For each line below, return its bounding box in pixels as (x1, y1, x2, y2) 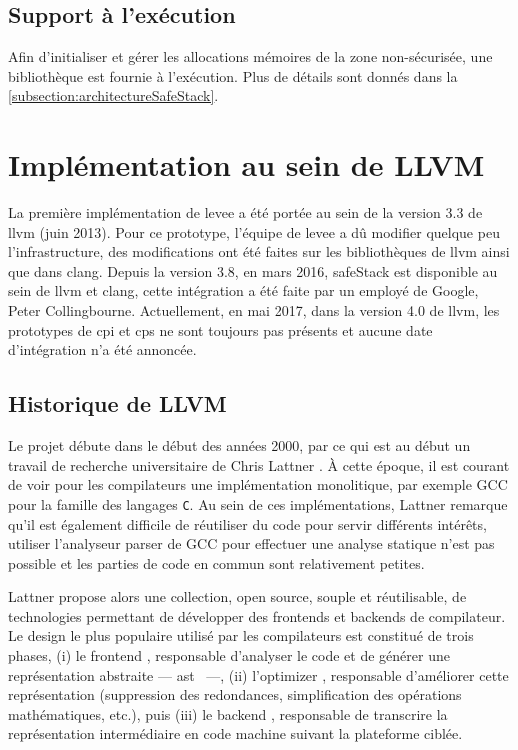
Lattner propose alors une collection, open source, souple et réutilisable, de (8, 586, 467, 607)
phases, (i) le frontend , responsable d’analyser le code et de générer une (8, 645, 450, 666)
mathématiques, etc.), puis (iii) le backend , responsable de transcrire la (8, 703, 448, 724)
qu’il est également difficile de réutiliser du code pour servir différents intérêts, (8, 513, 487, 534)
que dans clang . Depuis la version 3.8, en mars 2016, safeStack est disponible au (8, 260, 498, 281)
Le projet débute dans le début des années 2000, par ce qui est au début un (8, 435, 471, 456)
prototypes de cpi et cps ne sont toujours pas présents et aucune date (8, 319, 433, 340)
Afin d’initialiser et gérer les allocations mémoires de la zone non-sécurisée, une (8, 46, 493, 67)
